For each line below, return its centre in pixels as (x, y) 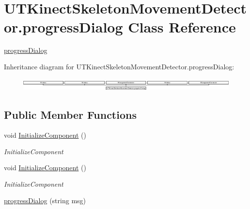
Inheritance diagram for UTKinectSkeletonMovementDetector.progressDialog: (119, 66)
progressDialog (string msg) (45, 200)
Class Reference (182, 27)
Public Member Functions (70, 115)
